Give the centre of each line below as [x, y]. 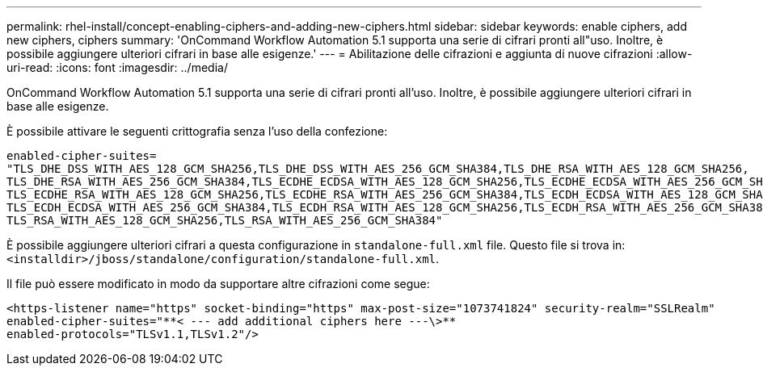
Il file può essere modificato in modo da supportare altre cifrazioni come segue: [218, 284]
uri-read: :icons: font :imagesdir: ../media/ [117, 67]
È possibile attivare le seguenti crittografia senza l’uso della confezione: [197, 131]
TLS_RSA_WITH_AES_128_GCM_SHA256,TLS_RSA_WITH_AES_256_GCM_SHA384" [225, 220]
